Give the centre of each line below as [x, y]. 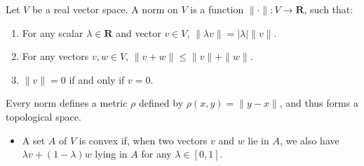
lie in [258, 140]
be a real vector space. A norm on [105, 9]
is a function [217, 9]
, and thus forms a [319, 103]
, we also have [309, 140]
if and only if [97, 79]
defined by [161, 103]
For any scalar [53, 32]
